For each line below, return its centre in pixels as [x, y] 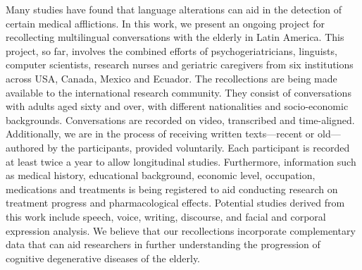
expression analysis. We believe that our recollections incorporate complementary [181, 230]
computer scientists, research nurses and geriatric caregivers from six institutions [180, 65]
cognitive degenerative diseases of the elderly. [103, 258]
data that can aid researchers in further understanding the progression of [163, 244]
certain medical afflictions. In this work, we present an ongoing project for [166, 23]
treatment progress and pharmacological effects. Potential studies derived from [175, 203]
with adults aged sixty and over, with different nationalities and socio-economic [177, 106]
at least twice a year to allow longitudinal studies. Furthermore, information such [181, 161]
